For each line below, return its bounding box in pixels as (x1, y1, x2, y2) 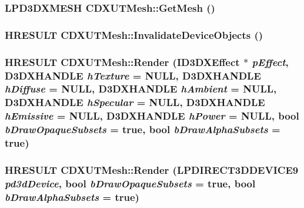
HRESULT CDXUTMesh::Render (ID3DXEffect (5, 54, 240, 69)
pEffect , (252, 54, 289, 69)
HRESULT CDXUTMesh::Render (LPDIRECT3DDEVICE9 (5, 162, 299, 177)
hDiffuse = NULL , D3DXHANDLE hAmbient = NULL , (5, 81, 277, 96)
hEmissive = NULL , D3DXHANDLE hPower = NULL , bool (5, 108, 299, 123)
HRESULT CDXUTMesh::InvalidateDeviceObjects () (5, 27, 263, 42)
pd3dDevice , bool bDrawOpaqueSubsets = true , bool (5, 176, 256, 190)
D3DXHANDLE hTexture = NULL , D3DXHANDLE (5, 68, 261, 82)
